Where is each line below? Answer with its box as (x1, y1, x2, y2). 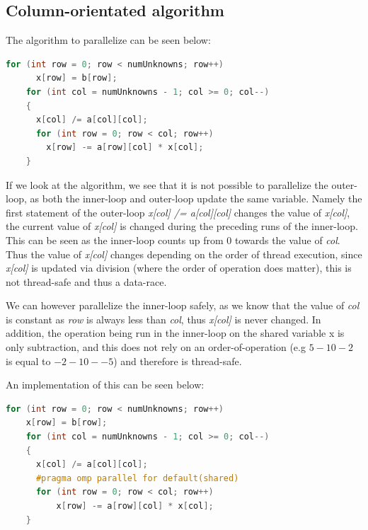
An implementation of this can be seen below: (6, 377, 205, 392)
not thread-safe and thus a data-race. (6, 274, 167, 289)
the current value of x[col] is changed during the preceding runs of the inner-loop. (6, 219, 358, 234)
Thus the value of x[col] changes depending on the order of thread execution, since (6, 246, 362, 261)
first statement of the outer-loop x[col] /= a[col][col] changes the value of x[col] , (6, 204, 350, 219)
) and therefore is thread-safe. (113, 353, 242, 368)
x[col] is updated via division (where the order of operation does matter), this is (6, 260, 352, 275)
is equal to (6, 353, 51, 368)
